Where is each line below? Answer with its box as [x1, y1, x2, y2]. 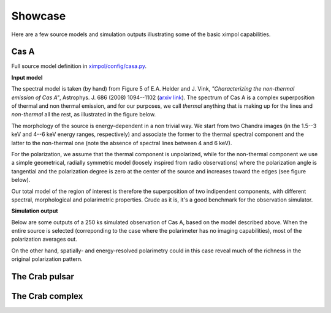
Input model [11, 74, 43, 81]
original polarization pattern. [11, 255, 83, 263]
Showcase [11, 9, 66, 23]
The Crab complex [11, 291, 83, 301]
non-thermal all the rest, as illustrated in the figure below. [11, 111, 156, 118]
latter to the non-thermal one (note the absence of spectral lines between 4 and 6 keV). [11, 139, 232, 146]
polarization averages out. [11, 236, 78, 243]
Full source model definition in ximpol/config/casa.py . [11, 62, 147, 70]
